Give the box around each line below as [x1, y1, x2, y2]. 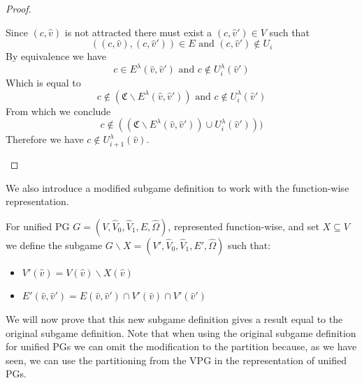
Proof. [6, 1, 31, 15]
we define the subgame [6, 237, 103, 252]
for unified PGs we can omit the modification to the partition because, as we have [6, 339, 357, 354]
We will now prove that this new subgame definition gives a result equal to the [6, 311, 343, 326]
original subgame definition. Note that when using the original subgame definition [6, 325, 356, 340]
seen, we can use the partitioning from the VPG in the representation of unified [6, 352, 347, 367]
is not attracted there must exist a [64, 24, 212, 39]
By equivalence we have [6, 49, 107, 63]
